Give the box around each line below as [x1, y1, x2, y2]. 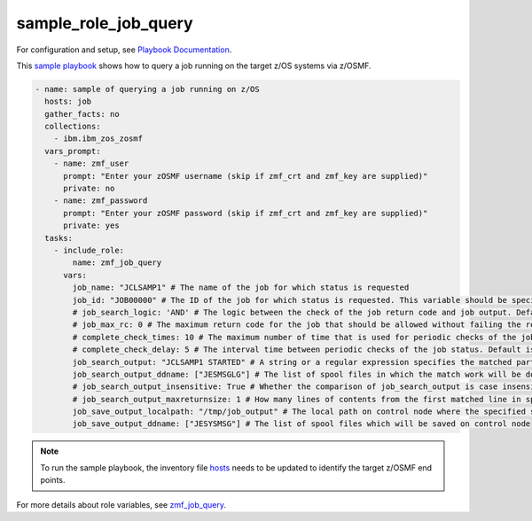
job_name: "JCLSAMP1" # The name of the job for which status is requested [72, 283, 410, 292]
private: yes [63, 221, 120, 230]
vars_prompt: [44, 146, 101, 156]
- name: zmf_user [53, 159, 129, 168]
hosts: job [44, 97, 92, 106]
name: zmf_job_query [72, 258, 162, 268]
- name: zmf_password [53, 196, 148, 206]
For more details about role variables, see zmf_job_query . [16, 499, 226, 509]
